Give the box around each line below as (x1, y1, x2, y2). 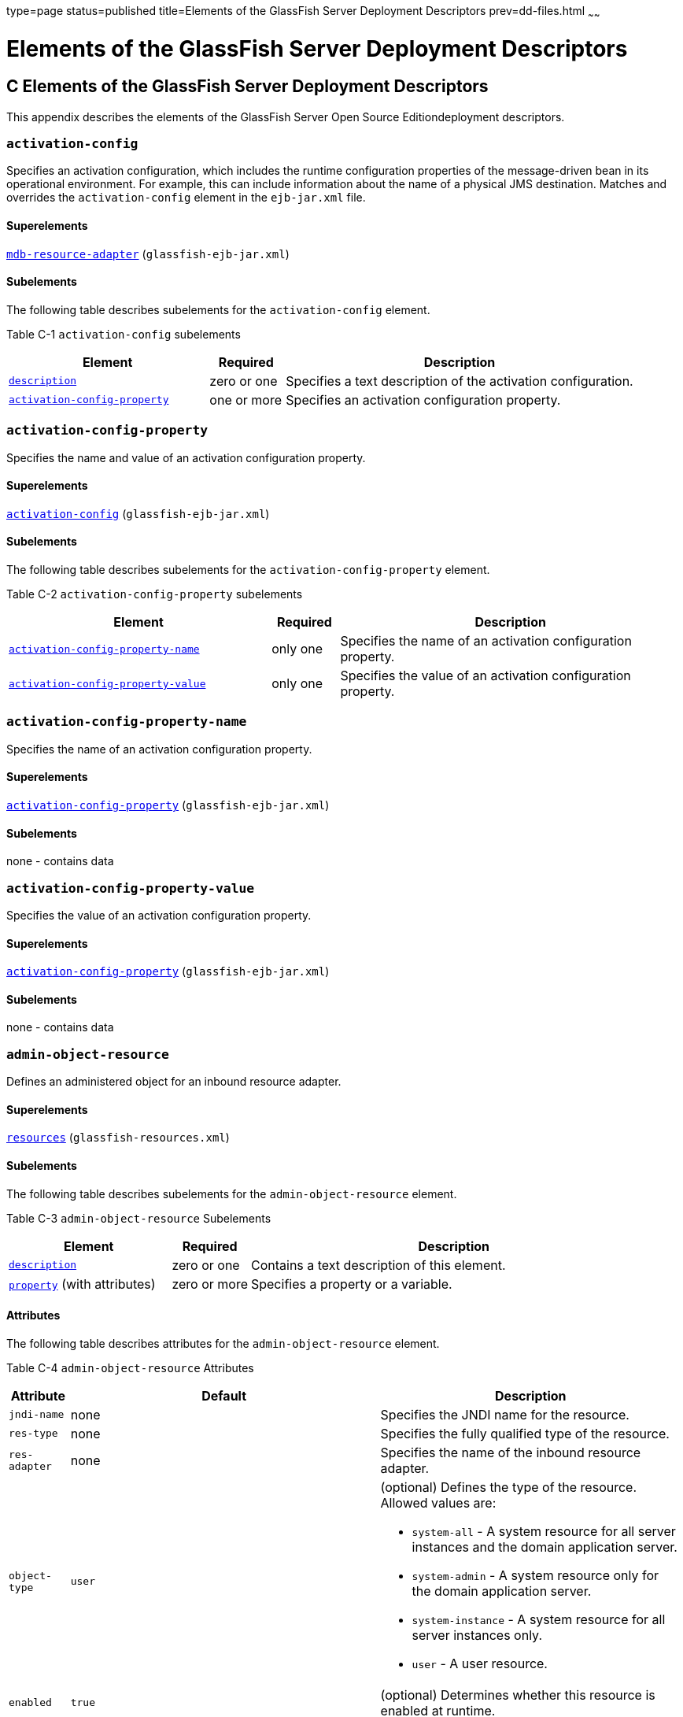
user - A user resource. (412, 1655, 548, 1671)
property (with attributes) (9, 1275, 156, 1292)
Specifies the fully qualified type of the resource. (380, 1425, 670, 1441)
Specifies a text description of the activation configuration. (286, 372, 633, 389)
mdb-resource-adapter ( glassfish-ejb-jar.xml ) (6, 246, 290, 261)
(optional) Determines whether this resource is (380, 1686, 655, 1703)
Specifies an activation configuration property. (286, 391, 561, 408)
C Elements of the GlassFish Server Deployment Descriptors (6, 76, 489, 97)
